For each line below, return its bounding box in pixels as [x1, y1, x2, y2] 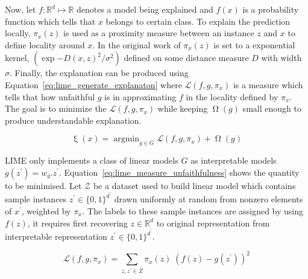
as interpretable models [190, 154, 277, 167]
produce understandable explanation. [5, 114, 142, 126]
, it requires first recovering [27, 216, 128, 229]
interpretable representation [5, 230, 107, 243]
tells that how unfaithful [5, 90, 95, 103]
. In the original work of [92, 38, 181, 51]
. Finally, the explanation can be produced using [10, 66, 189, 79]
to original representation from [156, 216, 270, 229]
